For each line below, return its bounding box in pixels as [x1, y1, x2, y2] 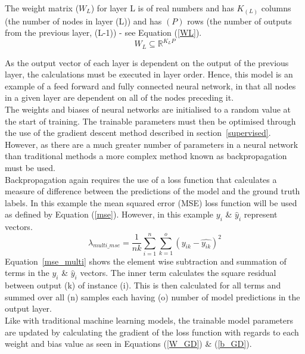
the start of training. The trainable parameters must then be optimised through [5, 114, 296, 127]
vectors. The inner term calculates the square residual [80, 266, 276, 279]
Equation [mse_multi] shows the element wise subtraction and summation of [5, 254, 287, 267]
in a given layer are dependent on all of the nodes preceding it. [5, 91, 234, 104]
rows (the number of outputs [187, 14, 292, 27]
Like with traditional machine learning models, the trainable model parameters [5, 314, 293, 327]
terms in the [5, 266, 49, 279]
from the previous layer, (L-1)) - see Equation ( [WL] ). [5, 26, 202, 39]
